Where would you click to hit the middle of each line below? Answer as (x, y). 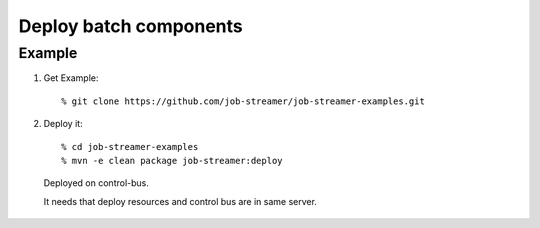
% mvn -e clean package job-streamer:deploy (172, 160)
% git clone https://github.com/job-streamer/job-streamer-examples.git (243, 101)
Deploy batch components (131, 26)
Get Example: (71, 78)
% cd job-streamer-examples (130, 146)
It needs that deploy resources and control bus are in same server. (180, 201)
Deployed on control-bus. (96, 183)
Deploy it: (63, 124)
